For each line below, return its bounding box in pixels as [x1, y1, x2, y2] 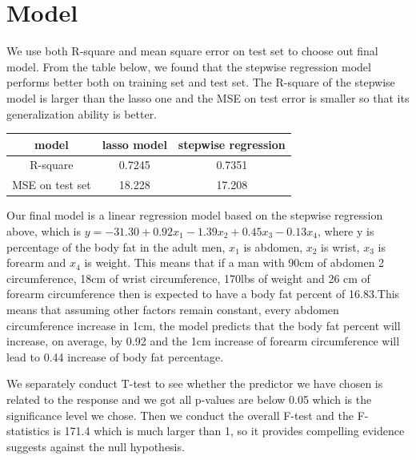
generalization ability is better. [6, 105, 158, 122]
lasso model [102, 135, 167, 152]
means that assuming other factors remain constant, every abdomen [6, 301, 339, 317]
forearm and [6, 254, 66, 271]
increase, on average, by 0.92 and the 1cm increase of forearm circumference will [6, 333, 400, 349]
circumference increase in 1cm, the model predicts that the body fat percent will [6, 317, 401, 333]
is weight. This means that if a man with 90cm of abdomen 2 [84, 254, 385, 271]
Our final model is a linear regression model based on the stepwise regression [6, 207, 383, 224]
